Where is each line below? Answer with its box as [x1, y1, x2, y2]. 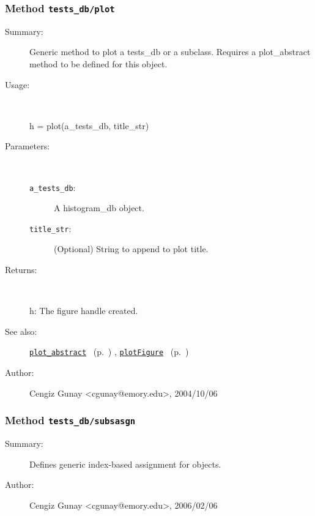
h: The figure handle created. [29, 304, 138, 317]
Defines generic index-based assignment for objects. [29, 457, 221, 470]
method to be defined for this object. [29, 57, 168, 70]
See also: [5, 324, 37, 337]
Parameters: [5, 140, 50, 152]
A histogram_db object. [54, 201, 144, 214]
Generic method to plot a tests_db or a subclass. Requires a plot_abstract [29, 45, 311, 58]
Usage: [5, 78, 30, 91]
